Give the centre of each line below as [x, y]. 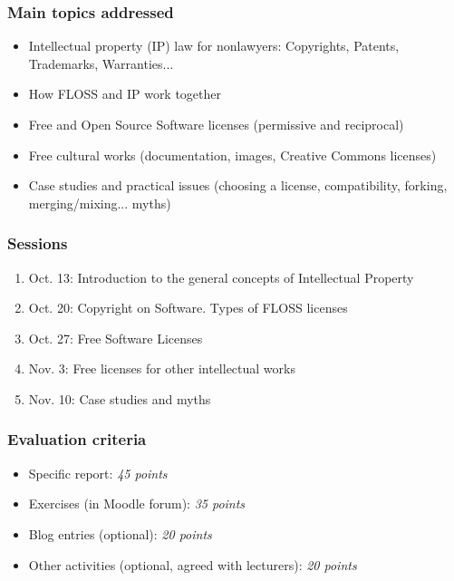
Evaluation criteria [77, 439]
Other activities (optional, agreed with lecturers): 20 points [193, 564]
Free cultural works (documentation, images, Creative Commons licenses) [232, 155]
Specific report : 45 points [98, 473]
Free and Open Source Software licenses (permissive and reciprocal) [216, 124]
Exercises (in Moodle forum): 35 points [137, 504]
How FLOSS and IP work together [125, 94]
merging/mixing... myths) [100, 203]
